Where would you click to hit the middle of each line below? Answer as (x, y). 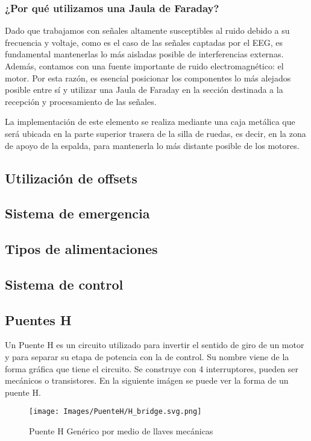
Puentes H (38, 319)
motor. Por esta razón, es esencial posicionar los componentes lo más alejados (148, 78)
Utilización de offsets (71, 178)
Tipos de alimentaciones (81, 249)
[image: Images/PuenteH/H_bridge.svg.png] (115, 412)
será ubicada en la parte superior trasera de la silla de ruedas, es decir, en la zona (155, 133)
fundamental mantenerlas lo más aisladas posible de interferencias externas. (144, 54)
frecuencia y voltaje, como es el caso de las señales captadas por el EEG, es (144, 42)
